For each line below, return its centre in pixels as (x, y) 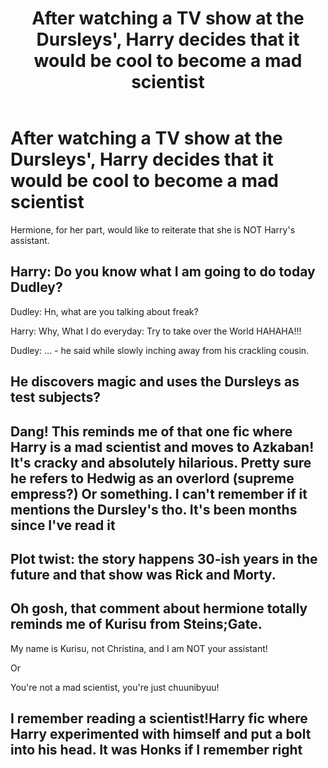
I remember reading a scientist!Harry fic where (159, 718)
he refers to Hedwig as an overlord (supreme (152, 478)
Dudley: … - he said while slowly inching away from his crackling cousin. (160, 350)
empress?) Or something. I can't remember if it (159, 493)
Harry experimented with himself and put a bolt (161, 734)
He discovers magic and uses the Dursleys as (155, 382)
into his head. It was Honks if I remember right (156, 750)
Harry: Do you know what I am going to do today (163, 272)
